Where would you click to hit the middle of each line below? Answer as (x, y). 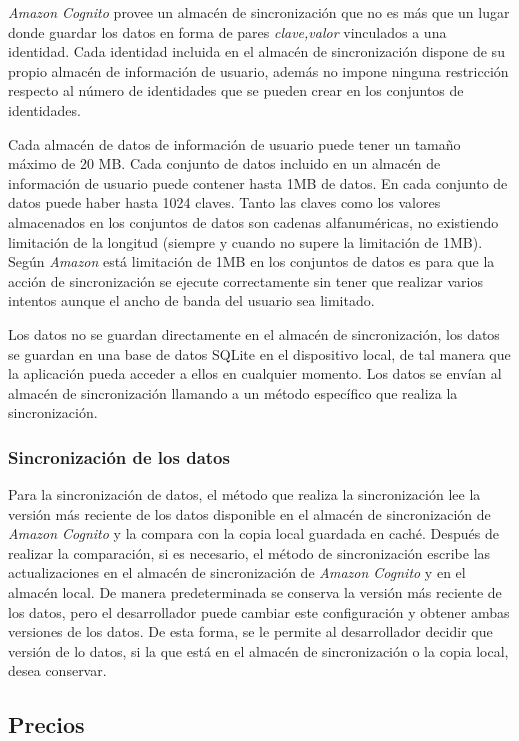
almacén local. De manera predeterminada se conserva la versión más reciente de (255, 592)
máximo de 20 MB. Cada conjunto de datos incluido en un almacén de (224, 163)
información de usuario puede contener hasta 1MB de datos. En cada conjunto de (258, 182)
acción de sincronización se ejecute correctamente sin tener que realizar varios (245, 280)
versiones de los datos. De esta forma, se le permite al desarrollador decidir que (250, 631)
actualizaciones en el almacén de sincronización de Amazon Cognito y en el (237, 572)
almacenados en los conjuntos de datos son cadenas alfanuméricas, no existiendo (253, 221)
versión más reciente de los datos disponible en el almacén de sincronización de (249, 513)
